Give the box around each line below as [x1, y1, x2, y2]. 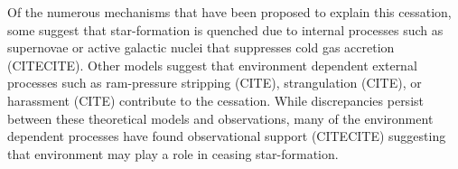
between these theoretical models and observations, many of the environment [7, 108, 434, 127]
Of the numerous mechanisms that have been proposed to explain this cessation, [7, 3, 452, 21]
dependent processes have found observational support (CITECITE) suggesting [7, 127, 446, 146]
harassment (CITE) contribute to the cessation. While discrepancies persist [7, 90, 424, 109]
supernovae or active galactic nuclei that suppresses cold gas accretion [7, 38, 395, 57]
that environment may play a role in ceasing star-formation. [7, 144, 339, 163]
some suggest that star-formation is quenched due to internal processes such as [7, 20, 444, 39]
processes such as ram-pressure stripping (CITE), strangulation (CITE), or [7, 73, 422, 92]
